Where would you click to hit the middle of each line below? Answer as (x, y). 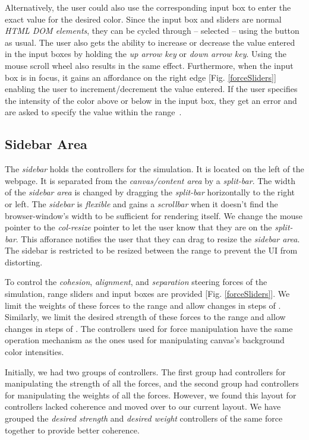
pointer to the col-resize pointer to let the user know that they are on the (138, 227)
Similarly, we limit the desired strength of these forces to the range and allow (145, 317)
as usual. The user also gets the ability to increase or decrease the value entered (150, 42)
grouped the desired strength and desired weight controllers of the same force (144, 418)
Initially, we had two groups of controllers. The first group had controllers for (145, 371)
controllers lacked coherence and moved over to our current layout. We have (143, 406)
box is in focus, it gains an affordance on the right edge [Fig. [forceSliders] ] (141, 77)
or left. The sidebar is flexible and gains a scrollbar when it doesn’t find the (141, 203)
